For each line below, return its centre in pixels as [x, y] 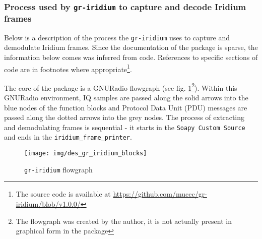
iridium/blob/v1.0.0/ [48, 204]
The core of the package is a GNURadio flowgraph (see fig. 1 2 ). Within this [121, 87]
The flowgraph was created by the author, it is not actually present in [124, 221]
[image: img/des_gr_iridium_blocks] [86, 154]
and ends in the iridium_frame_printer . [68, 137]
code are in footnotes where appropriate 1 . [68, 68]
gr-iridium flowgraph [58, 169]
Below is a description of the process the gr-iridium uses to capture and [117, 37]
